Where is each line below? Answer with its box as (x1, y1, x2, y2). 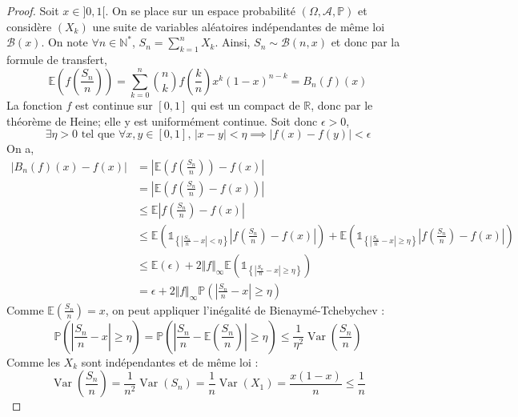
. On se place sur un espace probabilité (105, 2, 296, 18)
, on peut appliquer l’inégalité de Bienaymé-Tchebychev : (105, 301, 385, 318)
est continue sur (75, 96, 153, 113)
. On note (41, 34, 88, 50)
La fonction (6, 96, 62, 113)
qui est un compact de (191, 96, 300, 113)
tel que (81, 129, 115, 141)
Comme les (6, 353, 60, 370)
